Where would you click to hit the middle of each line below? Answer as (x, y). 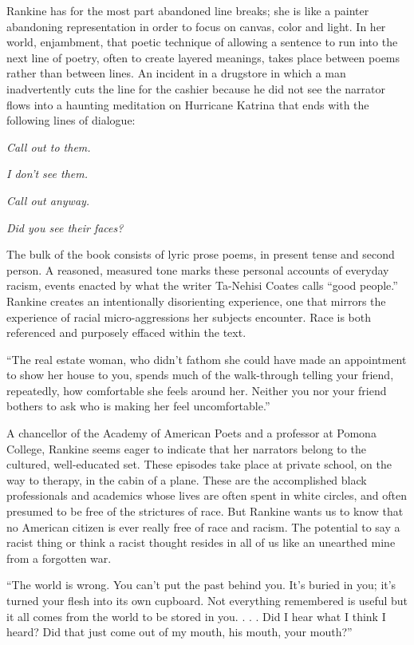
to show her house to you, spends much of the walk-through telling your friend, (200, 375)
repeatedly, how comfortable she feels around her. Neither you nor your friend (197, 390)
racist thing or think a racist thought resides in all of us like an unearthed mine (201, 542)
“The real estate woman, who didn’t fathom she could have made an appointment (207, 359)
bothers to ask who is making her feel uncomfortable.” (138, 406)
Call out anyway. (48, 200)
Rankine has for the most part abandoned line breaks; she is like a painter (188, 10)
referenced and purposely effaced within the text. (126, 332)
